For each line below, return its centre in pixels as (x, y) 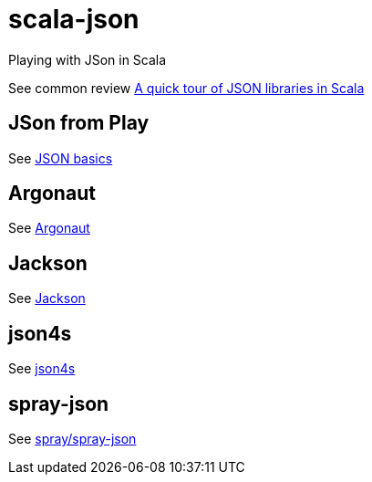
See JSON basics (61, 158)
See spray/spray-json (72, 438)
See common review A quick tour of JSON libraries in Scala (186, 88)
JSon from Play (79, 123)
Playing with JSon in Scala (88, 59)
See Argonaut (49, 228)
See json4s (42, 369)
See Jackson (47, 299)
